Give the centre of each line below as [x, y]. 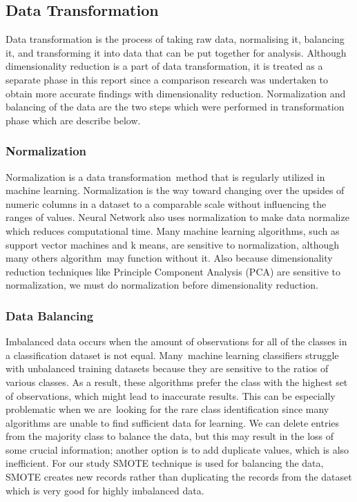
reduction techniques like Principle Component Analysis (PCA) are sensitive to [173, 271]
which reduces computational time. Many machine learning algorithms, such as [173, 230]
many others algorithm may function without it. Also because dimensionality [169, 258]
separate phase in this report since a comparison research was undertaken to [167, 79]
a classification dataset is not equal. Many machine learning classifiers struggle [172, 355]
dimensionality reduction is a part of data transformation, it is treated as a [164, 66]
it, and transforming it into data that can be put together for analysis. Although [176, 52]
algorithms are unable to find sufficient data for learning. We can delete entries [173, 422]
